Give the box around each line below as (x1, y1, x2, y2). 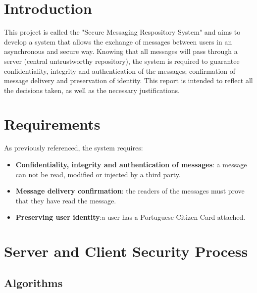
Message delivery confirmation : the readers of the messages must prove (15, 186, 245, 196)
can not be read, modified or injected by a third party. (15, 169, 181, 179)
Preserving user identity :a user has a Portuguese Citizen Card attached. (15, 212, 246, 222)
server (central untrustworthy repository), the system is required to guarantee (4, 55, 240, 66)
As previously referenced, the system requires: (4, 143, 143, 153)
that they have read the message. (15, 195, 116, 205)
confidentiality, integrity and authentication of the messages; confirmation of (4, 65, 236, 76)
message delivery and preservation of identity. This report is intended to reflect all (4, 75, 253, 86)
